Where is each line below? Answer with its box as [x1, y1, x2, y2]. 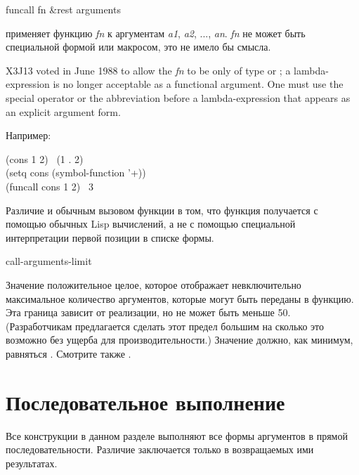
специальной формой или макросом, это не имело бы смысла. [6, 39, 271, 54]
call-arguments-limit [6, 254, 92, 268]
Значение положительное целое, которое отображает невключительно [6, 277, 301, 292]
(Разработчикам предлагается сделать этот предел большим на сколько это [6, 318, 324, 333]
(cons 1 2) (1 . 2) [6, 151, 84, 166]
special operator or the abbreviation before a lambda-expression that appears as [6, 90, 351, 105]
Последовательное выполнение [6, 387, 285, 416]
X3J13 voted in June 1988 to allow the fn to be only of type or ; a [6, 63, 291, 77]
